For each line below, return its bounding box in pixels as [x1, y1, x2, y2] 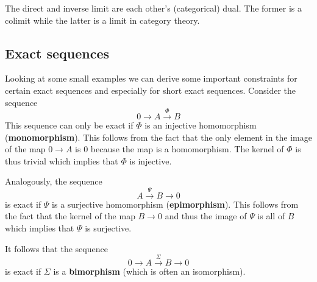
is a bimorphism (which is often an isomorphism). [53, 264, 246, 277]
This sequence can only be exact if [5, 118, 134, 131]
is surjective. [85, 221, 132, 234]
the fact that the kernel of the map [5, 210, 135, 222]
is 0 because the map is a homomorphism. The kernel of [75, 143, 284, 155]
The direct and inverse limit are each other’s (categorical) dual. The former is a [5, 2, 302, 14]
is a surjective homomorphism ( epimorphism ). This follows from [52, 197, 299, 210]
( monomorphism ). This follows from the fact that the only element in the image [5, 130, 312, 143]
